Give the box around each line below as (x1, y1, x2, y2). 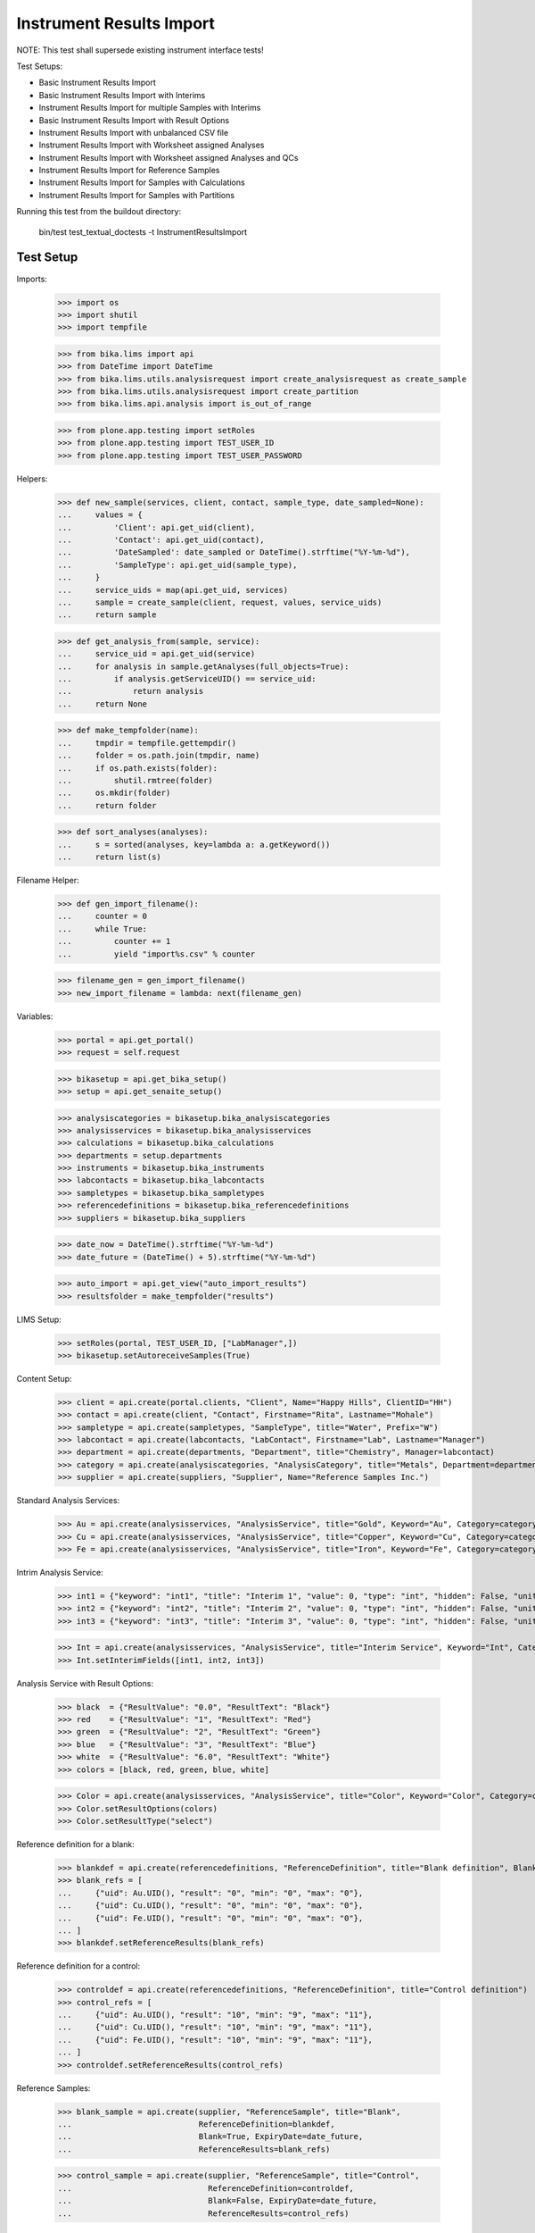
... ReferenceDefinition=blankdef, (57, 2119, 335, 2129)
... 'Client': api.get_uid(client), (57, 523, 256, 532)
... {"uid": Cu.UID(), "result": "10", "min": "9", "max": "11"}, (57, 2022, 374, 2032)
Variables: (16, 1010, 53, 1022)
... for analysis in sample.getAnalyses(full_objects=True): (57, 661, 350, 672)
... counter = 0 (57, 911, 147, 922)
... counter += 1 (57, 936, 171, 947)
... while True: (57, 924, 147, 933)
